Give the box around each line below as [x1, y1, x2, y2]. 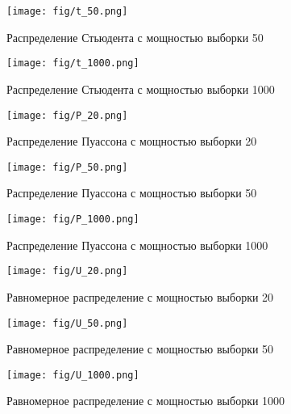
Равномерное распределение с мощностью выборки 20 [6, 288, 274, 305]
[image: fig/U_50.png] [6, 317, 128, 329]
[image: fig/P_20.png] [6, 109, 128, 121]
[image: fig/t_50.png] [6, 6, 128, 17]
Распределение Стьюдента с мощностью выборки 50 [6, 28, 264, 45]
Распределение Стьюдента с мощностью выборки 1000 [6, 80, 275, 97]
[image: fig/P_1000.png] [6, 213, 139, 225]
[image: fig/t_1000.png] [6, 57, 139, 70]
